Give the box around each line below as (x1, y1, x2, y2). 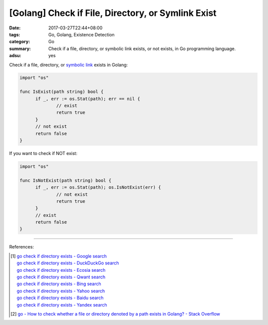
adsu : (9, 53, 22, 59)
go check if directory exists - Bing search (16, 281, 101, 287)
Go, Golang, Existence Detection (48, 31, 115, 37)
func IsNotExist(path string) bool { (19, 177, 112, 183)
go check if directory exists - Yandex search (16, 302, 108, 308)
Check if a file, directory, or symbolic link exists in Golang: (9, 62, 128, 68)
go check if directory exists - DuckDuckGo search (16, 260, 119, 266)
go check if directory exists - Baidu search (16, 295, 104, 301)
